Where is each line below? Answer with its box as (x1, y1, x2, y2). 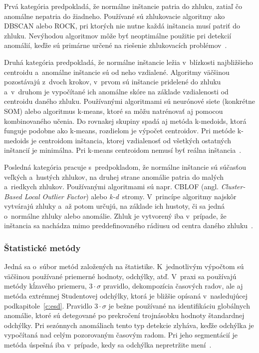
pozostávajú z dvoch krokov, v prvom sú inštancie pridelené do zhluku (4, 76, 221, 87)
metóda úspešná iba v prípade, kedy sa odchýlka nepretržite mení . (4, 340, 212, 350)
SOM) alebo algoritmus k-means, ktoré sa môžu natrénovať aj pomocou (4, 105, 223, 116)
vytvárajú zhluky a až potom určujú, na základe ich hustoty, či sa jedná (4, 201, 225, 211)
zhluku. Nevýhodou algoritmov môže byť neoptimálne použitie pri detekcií (4, 30, 232, 40)
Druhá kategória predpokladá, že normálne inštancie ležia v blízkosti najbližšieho (4, 56, 253, 67)
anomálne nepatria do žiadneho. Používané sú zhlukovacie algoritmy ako (4, 10, 225, 21)
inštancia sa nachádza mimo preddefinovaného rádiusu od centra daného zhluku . (4, 220, 253, 231)
